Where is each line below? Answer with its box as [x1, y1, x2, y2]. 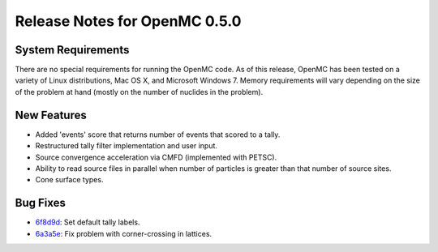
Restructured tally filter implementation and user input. [35, 141, 218, 151]
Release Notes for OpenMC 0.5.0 [15, 12, 242, 30]
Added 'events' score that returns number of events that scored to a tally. [35, 130, 281, 139]
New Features [15, 108, 87, 122]
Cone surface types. [35, 175, 104, 185]
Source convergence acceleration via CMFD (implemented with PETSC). [35, 152, 277, 162]
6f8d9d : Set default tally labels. [35, 217, 140, 227]
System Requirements [15, 43, 130, 57]
